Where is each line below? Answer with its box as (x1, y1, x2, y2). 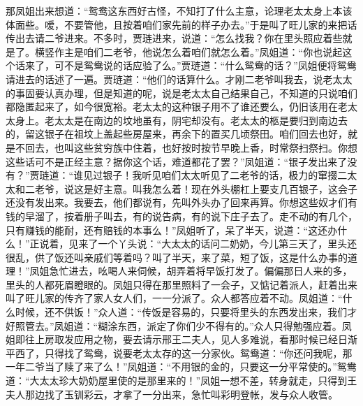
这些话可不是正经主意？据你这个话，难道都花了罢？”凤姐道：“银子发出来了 (6, 154, 348, 168)
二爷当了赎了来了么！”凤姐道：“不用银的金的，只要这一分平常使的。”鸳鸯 (24, 359, 357, 374)
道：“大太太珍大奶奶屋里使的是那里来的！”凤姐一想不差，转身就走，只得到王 (6, 373, 357, 388)
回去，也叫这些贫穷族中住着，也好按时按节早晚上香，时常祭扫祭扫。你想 (24, 140, 357, 154)
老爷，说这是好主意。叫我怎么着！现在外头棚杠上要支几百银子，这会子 (34, 181, 357, 196)
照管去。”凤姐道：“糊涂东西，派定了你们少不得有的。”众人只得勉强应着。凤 (15, 318, 352, 333)
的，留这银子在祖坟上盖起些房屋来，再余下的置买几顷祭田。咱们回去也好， (6, 126, 348, 141)
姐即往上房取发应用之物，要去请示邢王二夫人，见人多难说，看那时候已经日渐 (6, 332, 357, 347)
